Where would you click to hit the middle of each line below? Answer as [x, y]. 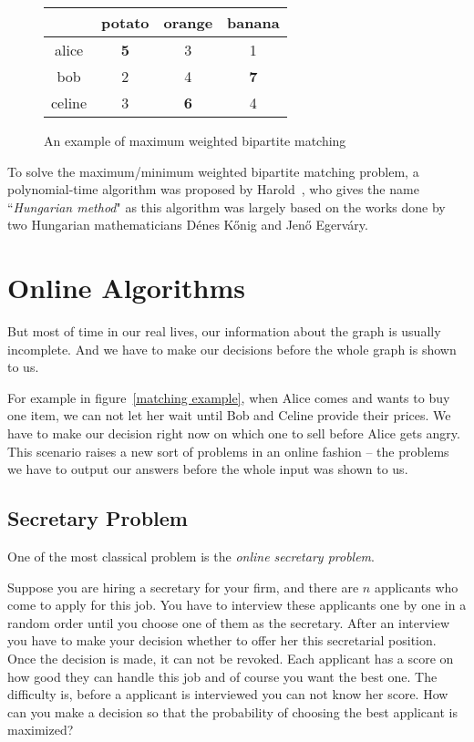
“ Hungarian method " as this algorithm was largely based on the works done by [227, 206]
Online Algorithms [126, 288]
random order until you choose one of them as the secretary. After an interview [229, 622]
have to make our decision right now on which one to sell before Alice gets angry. [234, 433]
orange [188, 22]
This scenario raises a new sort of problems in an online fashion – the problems [228, 451]
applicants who [416, 587]
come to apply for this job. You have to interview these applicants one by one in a [237, 605]
